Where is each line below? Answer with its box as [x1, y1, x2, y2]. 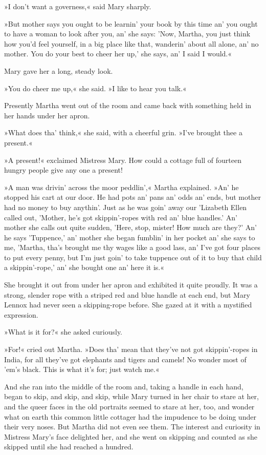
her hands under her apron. [4, 110, 90, 120]
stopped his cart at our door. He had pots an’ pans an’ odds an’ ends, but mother [4, 192, 261, 202]
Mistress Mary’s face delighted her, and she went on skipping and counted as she [4, 431, 257, 442]
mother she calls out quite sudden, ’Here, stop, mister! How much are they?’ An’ [4, 222, 257, 233]
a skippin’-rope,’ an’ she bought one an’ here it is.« [4, 262, 165, 273]
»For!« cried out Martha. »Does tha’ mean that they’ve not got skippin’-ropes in [4, 344, 258, 355]
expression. [4, 309, 38, 320]
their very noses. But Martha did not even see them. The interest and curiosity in [4, 421, 260, 432]
